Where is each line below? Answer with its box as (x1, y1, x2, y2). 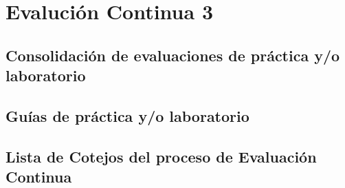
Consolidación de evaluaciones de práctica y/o (5, 44, 340, 65)
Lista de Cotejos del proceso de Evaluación (5, 145, 317, 167)
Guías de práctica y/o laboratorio (5, 105, 249, 126)
